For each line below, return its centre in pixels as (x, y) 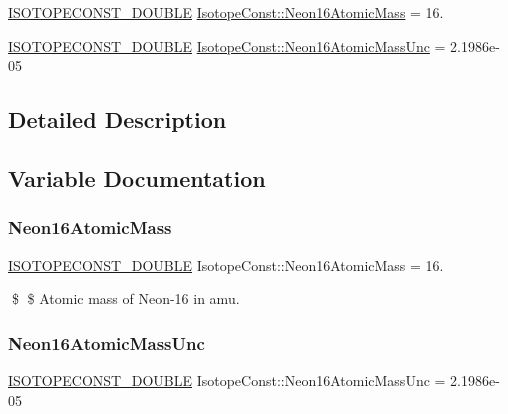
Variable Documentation (137, 177)
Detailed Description (117, 119)
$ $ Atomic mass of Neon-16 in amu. (125, 298)
